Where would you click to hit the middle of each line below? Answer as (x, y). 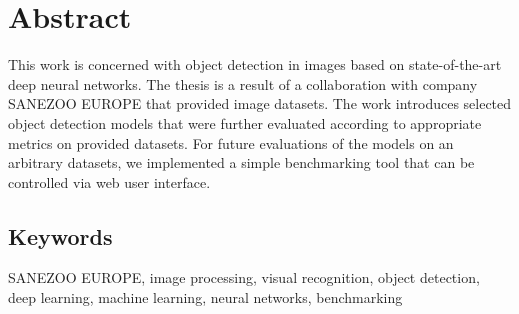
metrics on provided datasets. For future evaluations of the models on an (231, 142)
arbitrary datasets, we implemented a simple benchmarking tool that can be (241, 162)
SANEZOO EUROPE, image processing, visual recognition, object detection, (244, 277)
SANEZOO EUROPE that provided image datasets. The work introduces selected (260, 103)
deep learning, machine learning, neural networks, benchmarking (205, 297)
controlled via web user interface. (109, 181)
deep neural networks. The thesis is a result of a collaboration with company (243, 83)
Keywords (60, 235)
